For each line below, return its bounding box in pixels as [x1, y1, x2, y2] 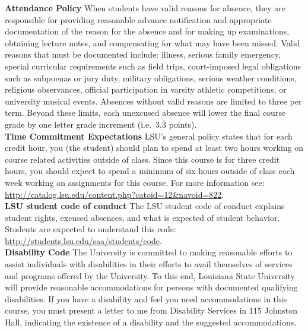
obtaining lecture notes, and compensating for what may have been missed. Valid [5, 36, 300, 49]
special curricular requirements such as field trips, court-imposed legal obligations [5, 59, 301, 72]
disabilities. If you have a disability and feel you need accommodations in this [5, 292, 287, 305]
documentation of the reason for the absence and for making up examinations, [5, 25, 290, 37]
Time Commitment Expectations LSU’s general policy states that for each [5, 129, 293, 142]
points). [169, 118, 197, 130]
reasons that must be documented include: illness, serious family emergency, [5, 48, 281, 61]
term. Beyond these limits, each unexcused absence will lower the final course [5, 106, 286, 119]
